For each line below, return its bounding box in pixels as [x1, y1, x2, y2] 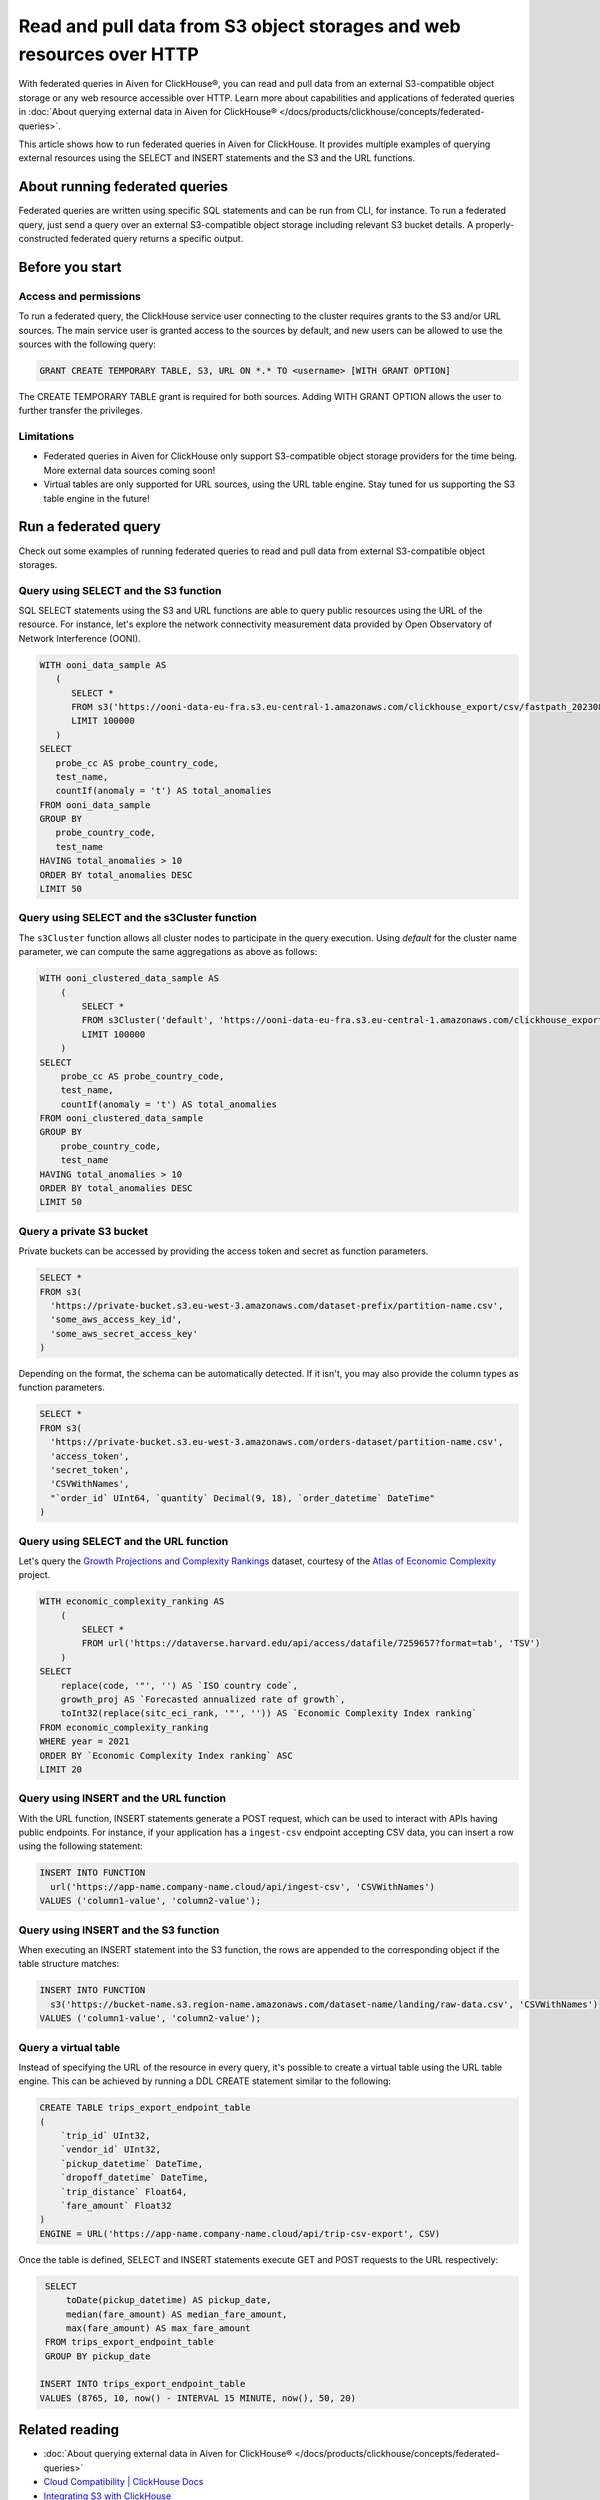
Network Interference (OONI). [18, 632, 141, 644]
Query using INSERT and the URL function [18, 1791, 227, 1805]
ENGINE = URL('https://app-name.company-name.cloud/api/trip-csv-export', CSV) [39, 2228, 441, 2239]
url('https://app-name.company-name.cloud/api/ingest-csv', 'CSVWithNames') [50, 1881, 435, 1892]
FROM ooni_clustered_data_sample [39, 1113, 204, 1124]
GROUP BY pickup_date [45, 2350, 151, 2362]
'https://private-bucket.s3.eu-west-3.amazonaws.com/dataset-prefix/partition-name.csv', [50, 1300, 504, 1311]
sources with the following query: [18, 338, 157, 350]
